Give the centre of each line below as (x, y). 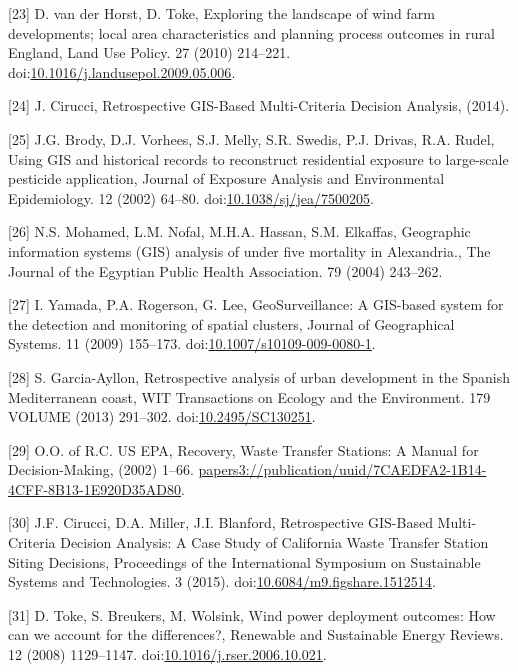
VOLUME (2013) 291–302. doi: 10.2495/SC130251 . (162, 416)
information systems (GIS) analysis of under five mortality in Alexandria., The (249, 250)
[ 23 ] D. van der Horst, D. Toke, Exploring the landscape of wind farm (221, 13)
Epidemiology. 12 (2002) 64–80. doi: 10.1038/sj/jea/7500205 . (191, 197)
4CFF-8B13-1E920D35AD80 (95, 488)
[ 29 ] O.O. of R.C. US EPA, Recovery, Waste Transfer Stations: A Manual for (243, 449)
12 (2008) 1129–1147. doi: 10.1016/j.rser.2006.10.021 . (167, 654)
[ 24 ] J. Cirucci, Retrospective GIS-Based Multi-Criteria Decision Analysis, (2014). (259, 105)
